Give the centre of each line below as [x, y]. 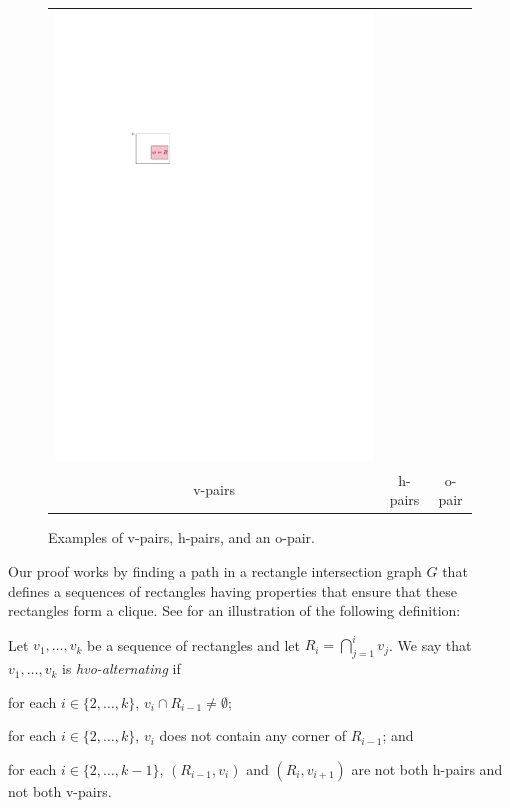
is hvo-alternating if [121, 668]
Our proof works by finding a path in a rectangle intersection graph [215, 570]
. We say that [430, 644]
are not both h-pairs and [427, 768]
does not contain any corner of [252, 735]
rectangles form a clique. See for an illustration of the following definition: [234, 610]
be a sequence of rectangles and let [193, 644]
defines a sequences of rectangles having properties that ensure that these [233, 590]
